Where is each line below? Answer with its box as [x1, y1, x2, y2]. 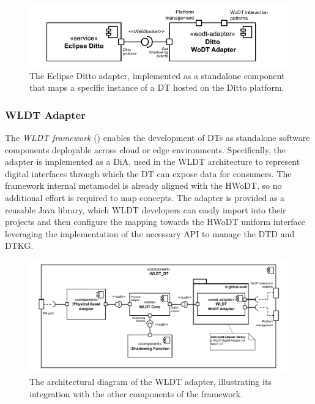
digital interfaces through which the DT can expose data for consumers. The [5, 167, 292, 180]
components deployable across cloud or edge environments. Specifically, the [5, 143, 286, 156]
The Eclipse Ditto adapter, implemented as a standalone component [29, 69, 285, 82]
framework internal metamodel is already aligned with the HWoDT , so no [5, 179, 282, 192]
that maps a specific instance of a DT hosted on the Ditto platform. [29, 81, 284, 94]
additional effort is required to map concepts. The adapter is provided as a [5, 191, 285, 204]
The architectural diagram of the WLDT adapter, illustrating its [29, 375, 272, 388]
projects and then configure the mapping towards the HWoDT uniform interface [5, 215, 305, 228]
